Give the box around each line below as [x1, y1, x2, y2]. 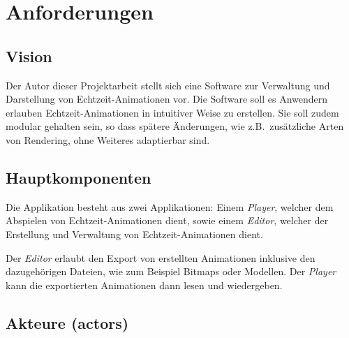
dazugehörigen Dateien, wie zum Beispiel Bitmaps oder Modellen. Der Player [6, 264, 336, 279]
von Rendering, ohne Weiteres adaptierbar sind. [6, 132, 210, 147]
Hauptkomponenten [6, 166, 151, 188]
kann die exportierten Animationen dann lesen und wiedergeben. [6, 277, 283, 292]
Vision [6, 45, 52, 66]
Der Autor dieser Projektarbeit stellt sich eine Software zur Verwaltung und [6, 78, 330, 92]
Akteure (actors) [6, 311, 129, 333]
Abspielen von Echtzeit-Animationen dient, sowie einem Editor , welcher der [6, 213, 329, 228]
